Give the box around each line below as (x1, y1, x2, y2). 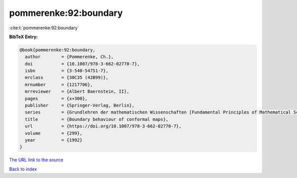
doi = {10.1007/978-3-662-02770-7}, (25, 61, 140, 66)
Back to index (9, 166, 37, 172)
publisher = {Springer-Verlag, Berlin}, (25, 103, 135, 109)
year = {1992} (25, 137, 83, 143)
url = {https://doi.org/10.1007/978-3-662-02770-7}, (25, 123, 182, 129)
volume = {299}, (25, 130, 83, 136)
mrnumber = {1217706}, (25, 82, 93, 87)
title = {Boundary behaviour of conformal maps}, (25, 117, 169, 122)
